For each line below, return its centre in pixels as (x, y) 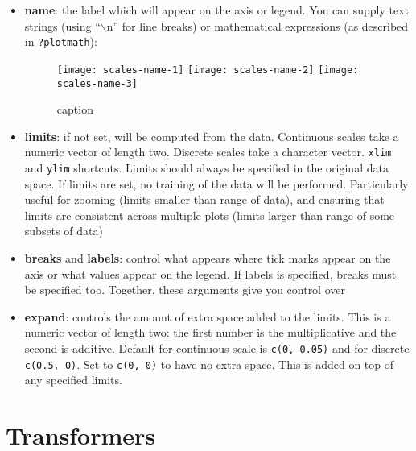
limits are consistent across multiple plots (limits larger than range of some (210, 215)
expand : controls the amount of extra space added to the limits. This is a (208, 316)
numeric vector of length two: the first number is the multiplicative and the (210, 332)
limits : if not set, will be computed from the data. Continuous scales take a (212, 136)
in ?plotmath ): (61, 41)
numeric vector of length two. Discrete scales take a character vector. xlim (208, 152)
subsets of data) (64, 231)
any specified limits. (73, 380)
